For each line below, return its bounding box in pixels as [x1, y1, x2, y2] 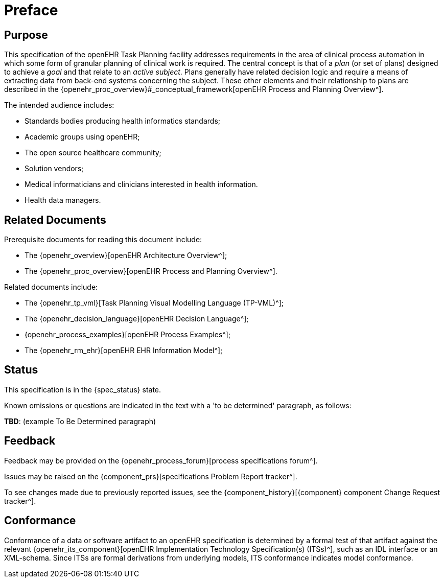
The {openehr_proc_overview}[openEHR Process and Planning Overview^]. [25, 267, 277, 276]
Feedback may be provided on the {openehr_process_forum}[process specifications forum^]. [4, 456, 318, 465]
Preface [4, 2, 58, 19]
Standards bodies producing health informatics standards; [25, 117, 220, 126]
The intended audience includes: [4, 101, 114, 110]
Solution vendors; [25, 164, 84, 173]
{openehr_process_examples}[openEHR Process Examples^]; [25, 330, 231, 339]
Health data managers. [25, 196, 101, 205]
